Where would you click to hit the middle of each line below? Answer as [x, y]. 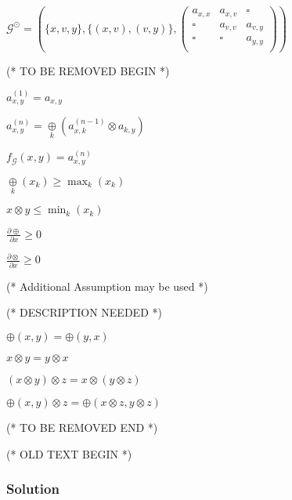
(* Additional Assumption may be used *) [107, 286]
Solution [33, 489]
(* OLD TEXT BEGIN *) [69, 453]
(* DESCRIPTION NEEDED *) [84, 312]
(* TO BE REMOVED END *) [82, 427]
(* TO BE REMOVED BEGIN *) [88, 70]
